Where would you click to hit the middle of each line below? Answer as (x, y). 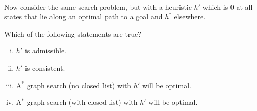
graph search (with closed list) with (82, 102)
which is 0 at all (228, 6)
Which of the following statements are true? (73, 33)
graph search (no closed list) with (79, 85)
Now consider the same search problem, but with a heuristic (98, 6)
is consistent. (45, 67)
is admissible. (46, 51)
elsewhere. (190, 17)
